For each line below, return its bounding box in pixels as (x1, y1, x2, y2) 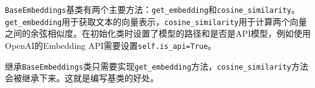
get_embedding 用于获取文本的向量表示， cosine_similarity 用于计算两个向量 (5, 15, 307, 28)
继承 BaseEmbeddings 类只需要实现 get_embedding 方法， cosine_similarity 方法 (5, 59, 309, 72)
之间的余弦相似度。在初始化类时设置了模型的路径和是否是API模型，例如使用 (5, 27, 311, 40)
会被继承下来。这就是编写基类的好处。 (5, 71, 159, 84)
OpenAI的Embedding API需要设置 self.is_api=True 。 (5, 38, 217, 51)
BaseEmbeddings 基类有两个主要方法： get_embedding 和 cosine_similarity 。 (5, 3, 300, 15)
